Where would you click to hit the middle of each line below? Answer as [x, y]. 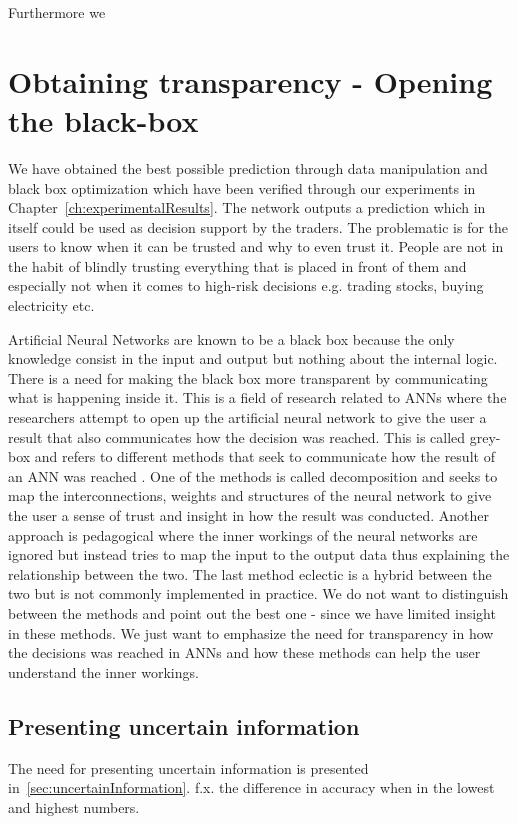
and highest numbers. [74, 806]
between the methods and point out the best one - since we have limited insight [252, 612]
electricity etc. [51, 305]
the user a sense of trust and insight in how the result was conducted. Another [248, 515]
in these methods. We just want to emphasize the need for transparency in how [251, 632]
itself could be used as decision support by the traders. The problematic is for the [258, 226]
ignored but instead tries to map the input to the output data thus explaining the [259, 554]
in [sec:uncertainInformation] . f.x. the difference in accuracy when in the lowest [251, 787]
